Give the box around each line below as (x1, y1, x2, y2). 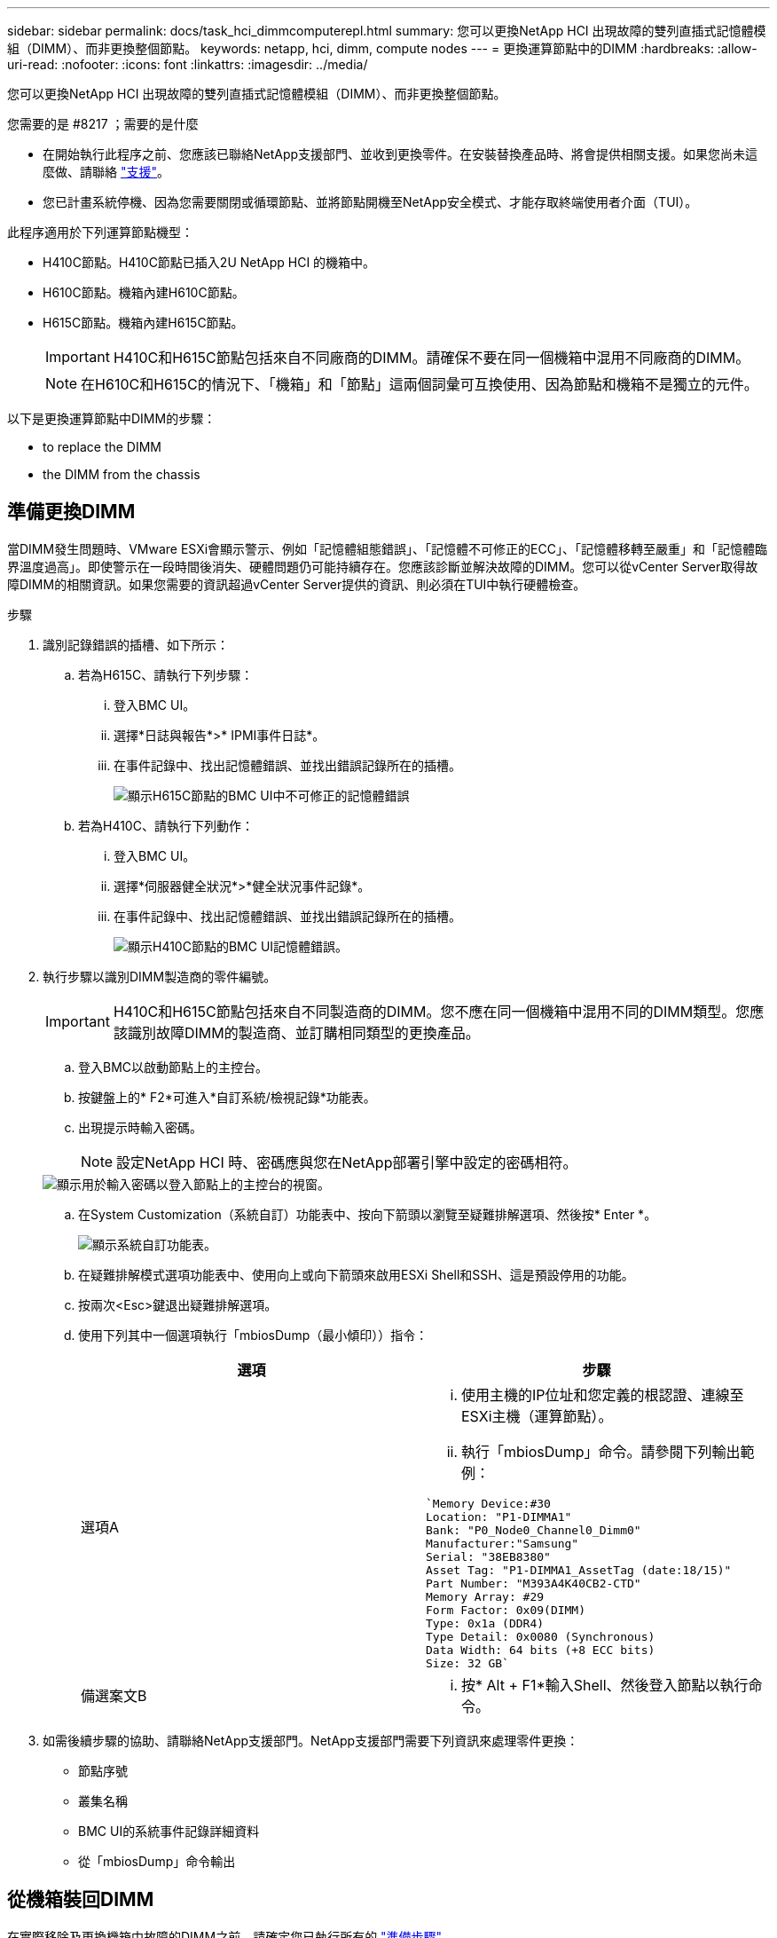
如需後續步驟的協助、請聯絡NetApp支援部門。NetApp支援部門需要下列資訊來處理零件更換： (43, 1732, 579, 1748)
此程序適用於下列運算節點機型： (7, 225, 193, 240)
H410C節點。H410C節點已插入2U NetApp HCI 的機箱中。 (43, 255, 376, 270)
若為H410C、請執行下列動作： (78, 817, 254, 833)
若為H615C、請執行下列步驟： (78, 666, 254, 682)
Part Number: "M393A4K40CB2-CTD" (426, 1576, 641, 1590)
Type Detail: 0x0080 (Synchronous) (426, 1629, 655, 1643)
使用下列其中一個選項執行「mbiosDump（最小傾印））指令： (78, 1327, 428, 1343)
